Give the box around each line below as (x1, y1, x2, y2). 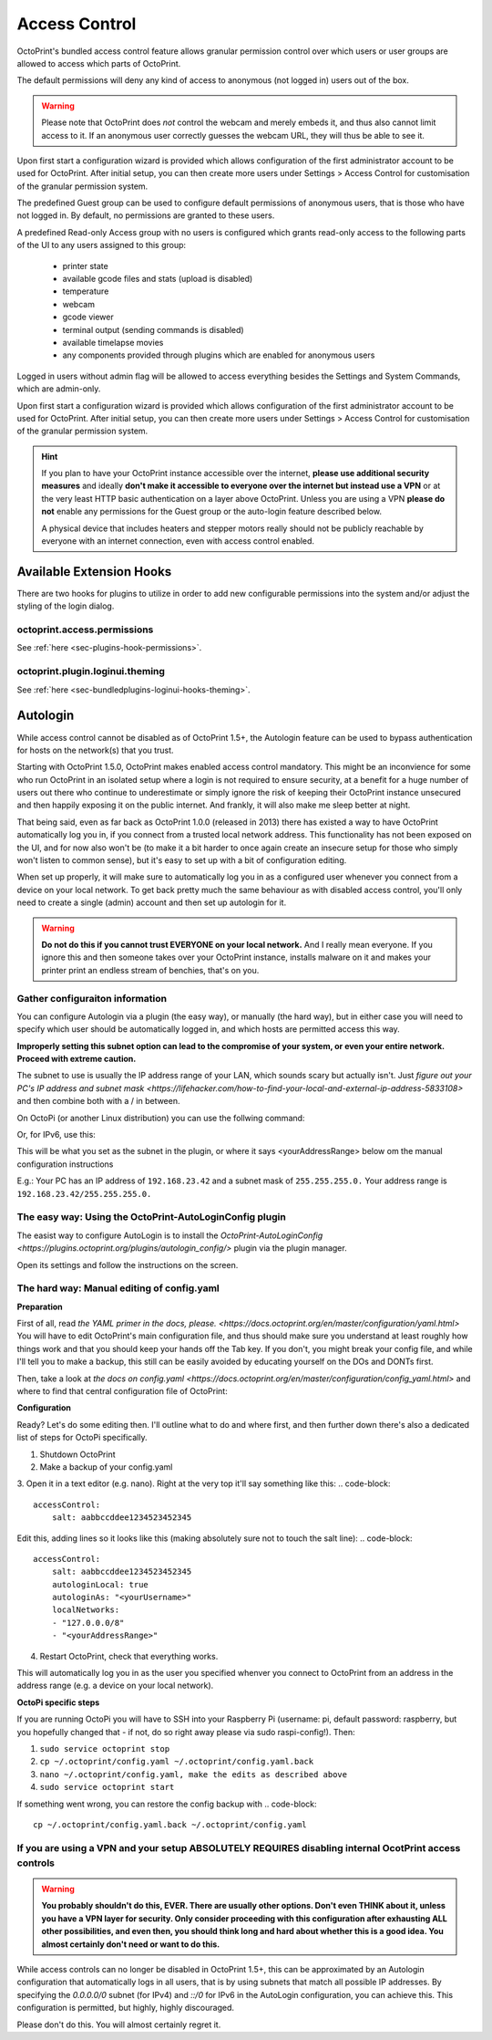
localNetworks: (51, 1605, 120, 1615)
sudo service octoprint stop (39, 1743, 170, 1754)
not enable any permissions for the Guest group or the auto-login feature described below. (41, 506, 383, 517)
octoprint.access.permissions (16, 623, 154, 636)
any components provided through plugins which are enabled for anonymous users (62, 349, 375, 360)
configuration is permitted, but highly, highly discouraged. (16, 2003, 235, 2014)
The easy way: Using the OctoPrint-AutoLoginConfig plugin (16, 1211, 286, 1223)
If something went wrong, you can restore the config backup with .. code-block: (16, 1798, 318, 1809)
